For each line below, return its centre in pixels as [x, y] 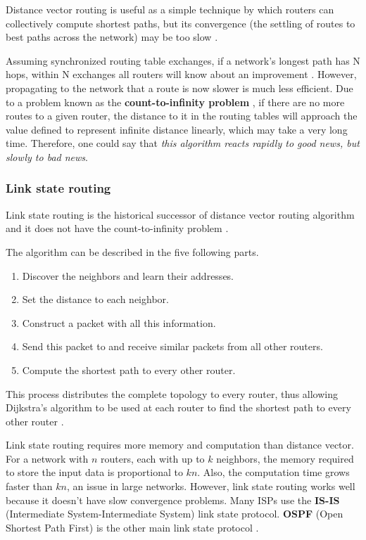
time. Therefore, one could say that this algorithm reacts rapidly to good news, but [183, 143]
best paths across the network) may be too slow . [112, 37]
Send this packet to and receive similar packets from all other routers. [172, 346]
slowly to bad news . [47, 156]
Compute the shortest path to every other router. [129, 369]
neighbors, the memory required [285, 458]
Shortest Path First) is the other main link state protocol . [132, 527]
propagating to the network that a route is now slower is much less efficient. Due [179, 88]
